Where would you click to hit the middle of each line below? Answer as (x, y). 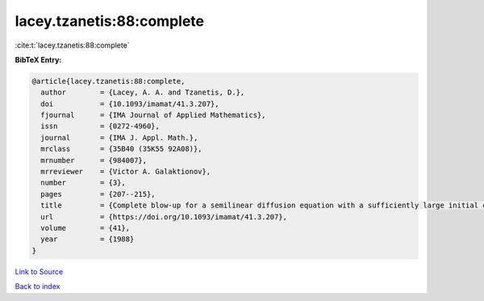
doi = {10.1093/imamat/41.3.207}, (130, 104)
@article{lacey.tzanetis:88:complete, (108, 81)
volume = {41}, (86, 228)
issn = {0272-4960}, (100, 126)
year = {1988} (88, 239)
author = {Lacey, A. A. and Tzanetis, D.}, (143, 92)
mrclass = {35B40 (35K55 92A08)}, (121, 149)
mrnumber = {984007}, (94, 160)
